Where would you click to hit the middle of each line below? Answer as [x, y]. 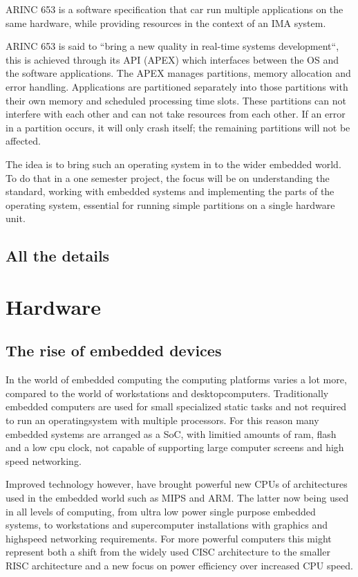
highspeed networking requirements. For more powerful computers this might [169, 538]
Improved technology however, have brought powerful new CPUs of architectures [177, 484]
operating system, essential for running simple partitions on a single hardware [170, 204]
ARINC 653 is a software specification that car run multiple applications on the [175, 9]
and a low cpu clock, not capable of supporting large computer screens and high [175, 447]
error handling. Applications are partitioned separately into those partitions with [177, 86]
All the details [58, 256]
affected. [23, 141]
